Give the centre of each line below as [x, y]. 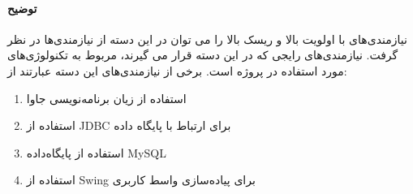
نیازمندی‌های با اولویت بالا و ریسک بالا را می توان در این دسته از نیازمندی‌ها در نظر [207, 39]
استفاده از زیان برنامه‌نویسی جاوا [106, 98]
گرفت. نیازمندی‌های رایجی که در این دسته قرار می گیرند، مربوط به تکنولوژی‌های [203, 55]
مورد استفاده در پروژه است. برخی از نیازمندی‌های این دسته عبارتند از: [177, 70]
